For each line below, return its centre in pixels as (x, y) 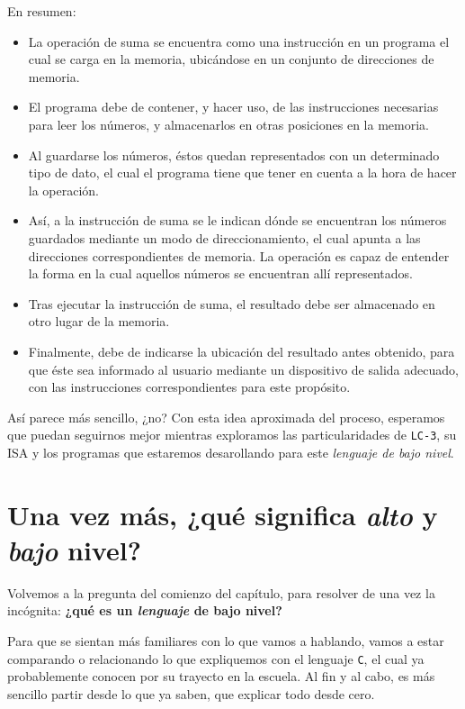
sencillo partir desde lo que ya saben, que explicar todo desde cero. (191, 693)
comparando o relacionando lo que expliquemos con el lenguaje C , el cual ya (216, 658)
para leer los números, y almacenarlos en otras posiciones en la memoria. (228, 124)
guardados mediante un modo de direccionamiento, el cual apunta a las (224, 237)
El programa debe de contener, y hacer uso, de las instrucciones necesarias (233, 107)
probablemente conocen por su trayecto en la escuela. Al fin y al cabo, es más (221, 676)
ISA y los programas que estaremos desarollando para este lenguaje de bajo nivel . (231, 452)
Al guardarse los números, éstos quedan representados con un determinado (234, 155)
